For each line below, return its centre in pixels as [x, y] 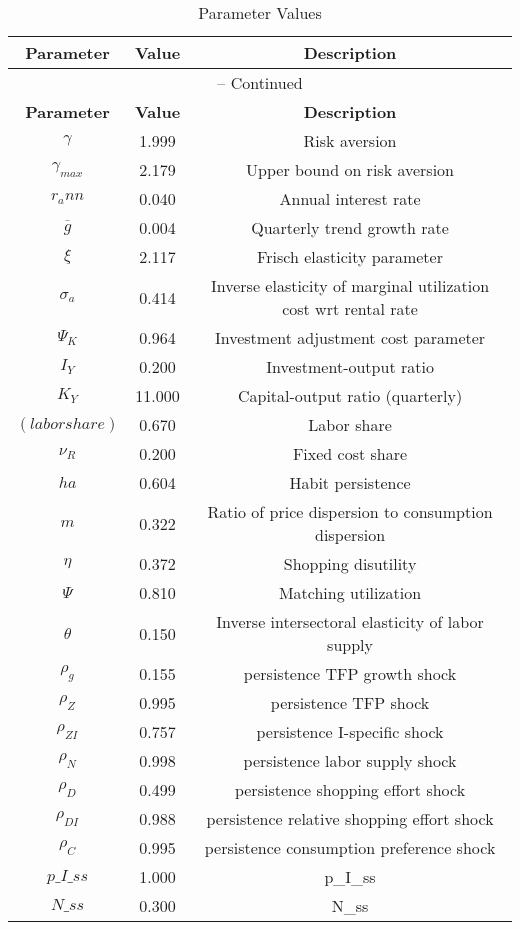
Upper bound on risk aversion [350, 169]
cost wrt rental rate [350, 308]
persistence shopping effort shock [350, 789]
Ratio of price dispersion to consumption [350, 511]
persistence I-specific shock [350, 731]
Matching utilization [350, 592]
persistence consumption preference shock [350, 847]
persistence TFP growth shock [350, 673]
